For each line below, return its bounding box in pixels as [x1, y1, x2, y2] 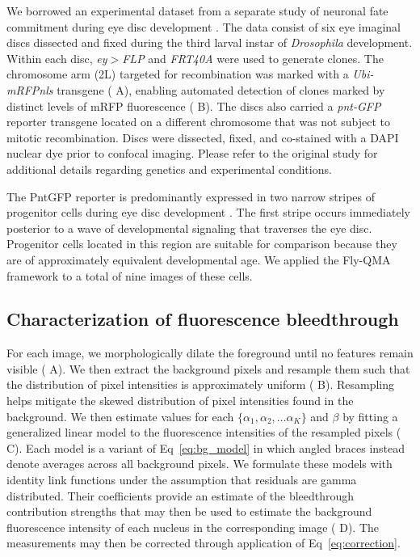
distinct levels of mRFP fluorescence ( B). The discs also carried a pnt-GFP [6, 97, 381, 114]
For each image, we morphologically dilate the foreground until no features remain [6, 344, 414, 361]
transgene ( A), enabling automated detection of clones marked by [57, 81, 385, 98]
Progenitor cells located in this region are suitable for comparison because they [6, 235, 397, 252]
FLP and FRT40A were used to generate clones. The [122, 49, 384, 66]
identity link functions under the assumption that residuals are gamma [6, 471, 357, 488]
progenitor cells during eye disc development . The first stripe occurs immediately [6, 204, 410, 221]
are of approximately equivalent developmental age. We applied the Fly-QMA [6, 251, 391, 268]
